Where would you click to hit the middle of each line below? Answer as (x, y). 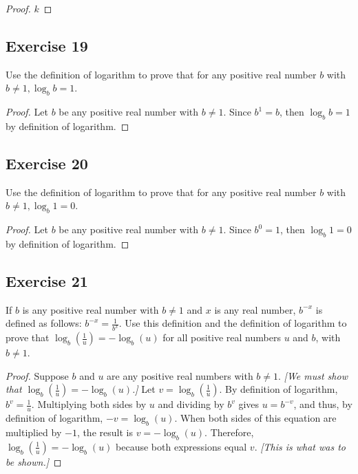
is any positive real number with (91, 309)
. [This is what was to (300, 446)
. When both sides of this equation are (255, 418)
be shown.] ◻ (34, 461)
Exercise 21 (47, 280)
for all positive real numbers (222, 337)
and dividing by (191, 404)
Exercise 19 (47, 45)
